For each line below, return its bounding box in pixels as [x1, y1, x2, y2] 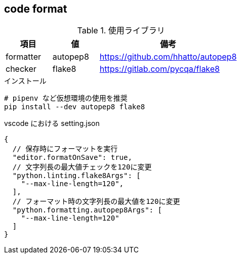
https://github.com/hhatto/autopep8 [99, 52, 237, 62]
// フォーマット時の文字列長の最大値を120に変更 [12, 197, 180, 206]
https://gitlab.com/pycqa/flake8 [99, 64, 220, 74]
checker [6, 64, 36, 74]
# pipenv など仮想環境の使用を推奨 [4, 94, 128, 103]
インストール [4, 76, 47, 85]
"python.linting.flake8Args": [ [12, 171, 141, 180]
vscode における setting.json [4, 119, 100, 128]
